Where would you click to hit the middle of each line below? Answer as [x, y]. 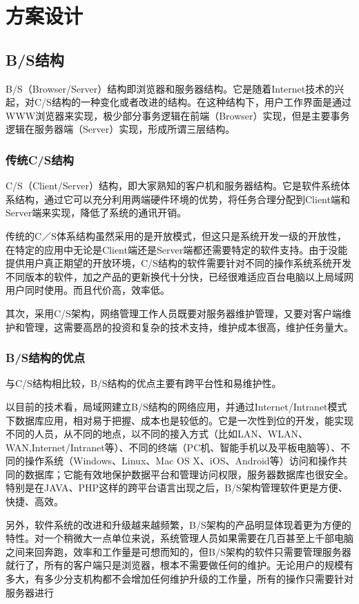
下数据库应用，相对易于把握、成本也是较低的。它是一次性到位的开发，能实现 [179, 420]
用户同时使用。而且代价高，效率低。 [88, 290]
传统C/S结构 [40, 159]
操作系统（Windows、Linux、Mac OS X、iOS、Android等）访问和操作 [181, 461]
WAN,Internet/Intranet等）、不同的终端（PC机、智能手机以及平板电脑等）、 [173, 447]
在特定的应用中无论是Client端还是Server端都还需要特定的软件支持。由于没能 [177, 249]
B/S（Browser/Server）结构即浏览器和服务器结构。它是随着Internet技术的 [170, 88]
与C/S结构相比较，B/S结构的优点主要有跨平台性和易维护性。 [144, 383]
